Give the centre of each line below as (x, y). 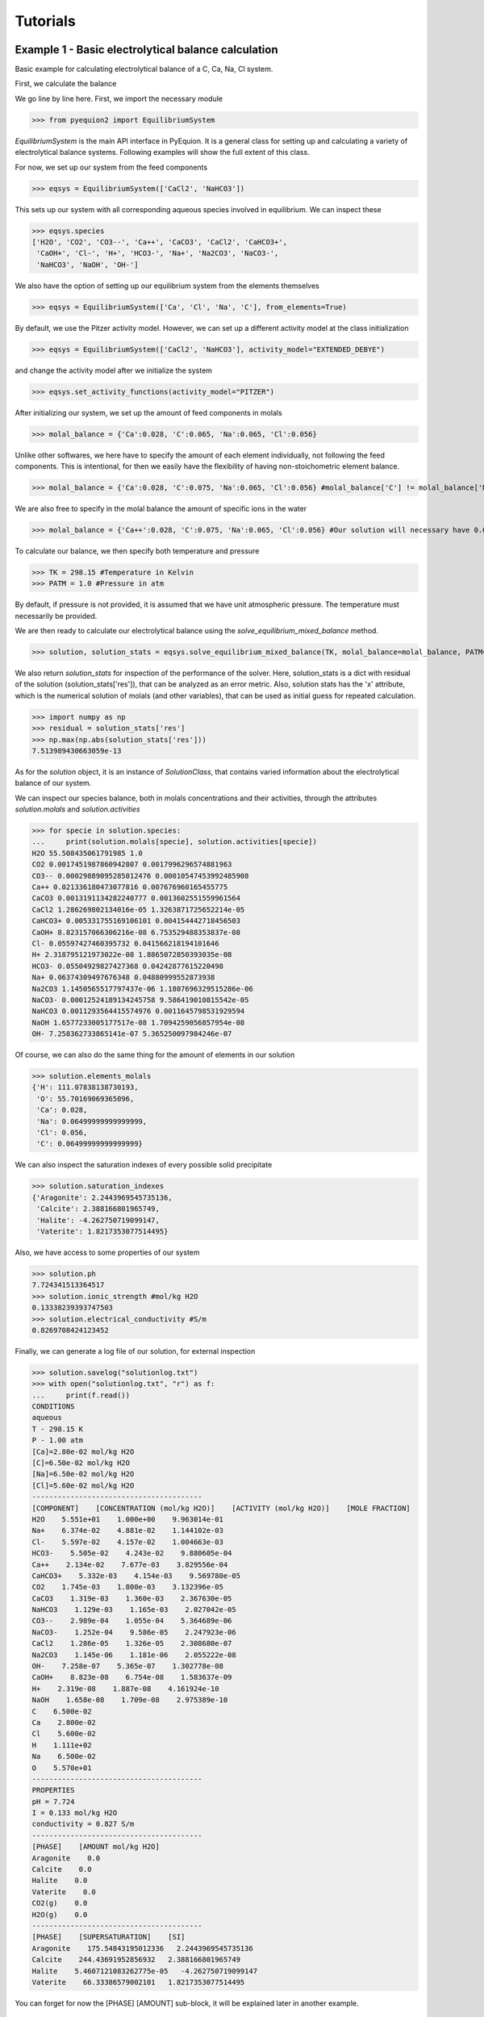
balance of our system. (53, 783)
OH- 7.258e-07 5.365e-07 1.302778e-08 (127, 1666)
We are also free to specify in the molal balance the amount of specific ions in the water (161, 508)
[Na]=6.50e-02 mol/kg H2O (83, 1474)
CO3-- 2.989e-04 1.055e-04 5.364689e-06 (132, 1621)
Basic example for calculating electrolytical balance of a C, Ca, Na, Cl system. (144, 69)
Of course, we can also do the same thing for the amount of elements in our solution (155, 1055)
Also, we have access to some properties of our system (107, 1252)
